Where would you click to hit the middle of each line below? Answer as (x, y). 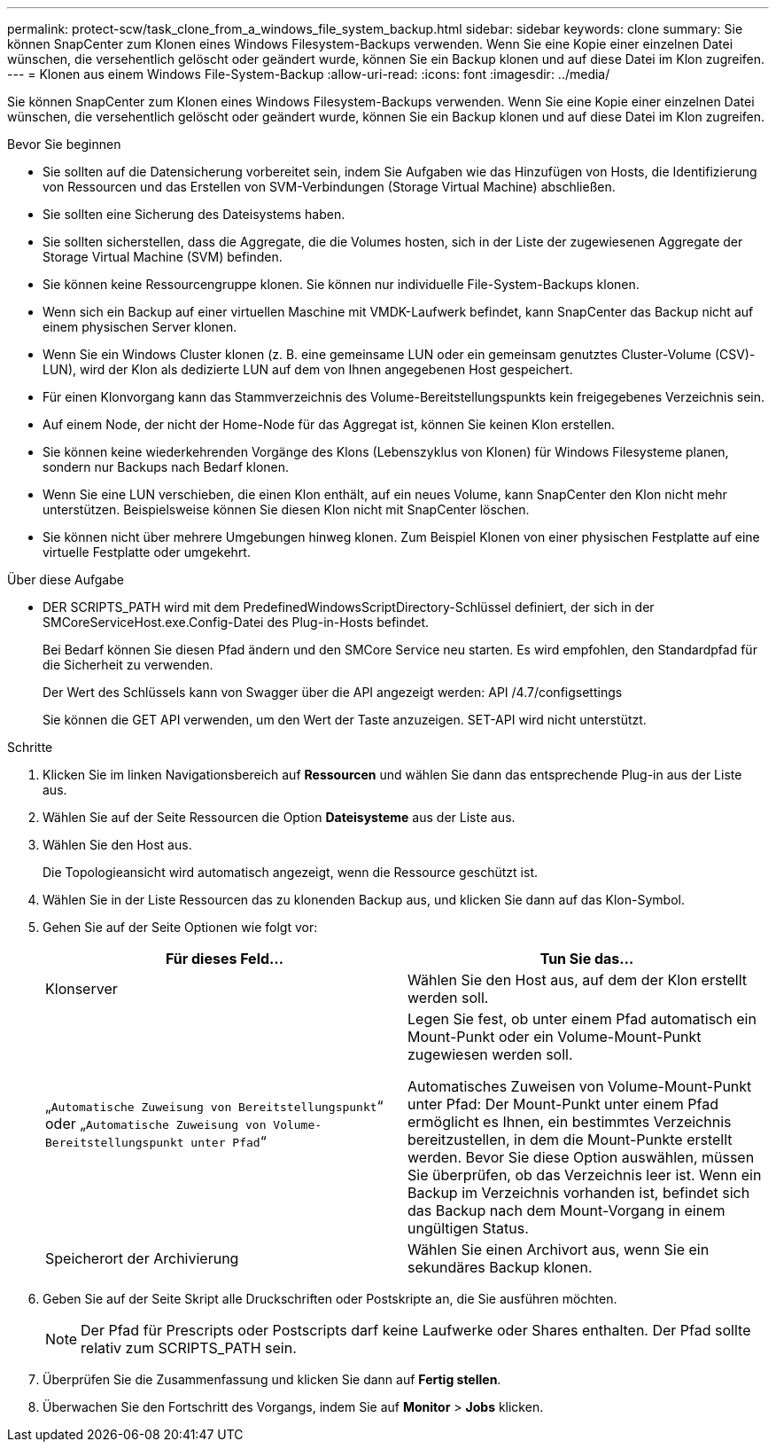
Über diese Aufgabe (66, 580)
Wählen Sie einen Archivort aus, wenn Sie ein (559, 1249)
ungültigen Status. (468, 1228)
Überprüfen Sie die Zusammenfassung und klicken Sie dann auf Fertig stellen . (272, 1379)
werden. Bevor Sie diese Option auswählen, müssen (581, 1157)
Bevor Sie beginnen (64, 144)
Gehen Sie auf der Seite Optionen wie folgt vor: (180, 927)
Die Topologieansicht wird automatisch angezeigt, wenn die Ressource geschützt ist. (291, 872)
